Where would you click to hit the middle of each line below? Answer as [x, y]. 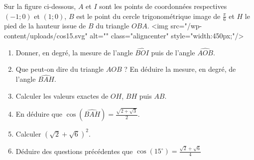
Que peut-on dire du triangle [60, 69]
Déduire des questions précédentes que [74, 151]
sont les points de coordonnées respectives [163, 6]
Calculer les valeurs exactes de [62, 95]
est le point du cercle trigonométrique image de [148, 16]
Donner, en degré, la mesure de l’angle [74, 52]
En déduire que [39, 114]
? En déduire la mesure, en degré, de [180, 69]
